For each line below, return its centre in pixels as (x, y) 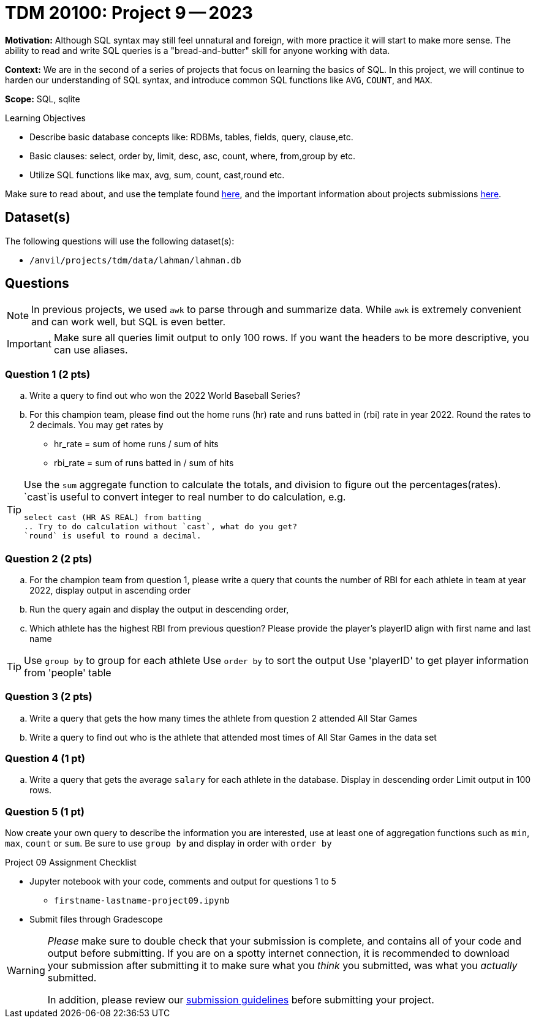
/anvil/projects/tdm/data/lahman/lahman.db (135, 260)
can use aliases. (91, 350)
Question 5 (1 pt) (45, 811)
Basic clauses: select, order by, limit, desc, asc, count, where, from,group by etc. (193, 156)
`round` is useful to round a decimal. (113, 536)
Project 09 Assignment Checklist (71, 863)
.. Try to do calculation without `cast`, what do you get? (161, 527)
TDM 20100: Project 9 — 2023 (129, 13)
